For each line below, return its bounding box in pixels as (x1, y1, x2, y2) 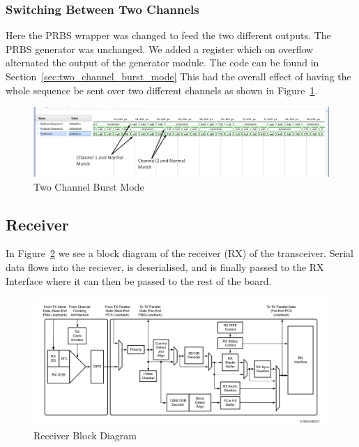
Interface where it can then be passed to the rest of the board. (6, 273, 272, 288)
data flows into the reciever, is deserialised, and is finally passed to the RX (6, 259, 324, 274)
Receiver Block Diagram (33, 428, 137, 443)
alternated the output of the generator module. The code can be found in (6, 55, 319, 70)
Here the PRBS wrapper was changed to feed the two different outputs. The (6, 28, 331, 43)
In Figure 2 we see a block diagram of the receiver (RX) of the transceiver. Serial (6, 246, 353, 261)
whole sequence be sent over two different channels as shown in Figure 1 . (6, 82, 318, 97)
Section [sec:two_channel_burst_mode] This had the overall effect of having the (6, 69, 351, 83)
